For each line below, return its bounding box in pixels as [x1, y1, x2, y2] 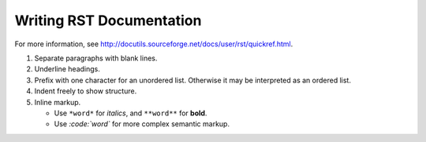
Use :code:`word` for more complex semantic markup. [54, 119, 230, 129]
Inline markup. [34, 97, 81, 107]
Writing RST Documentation [14, 12, 202, 29]
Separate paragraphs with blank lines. [34, 53, 158, 63]
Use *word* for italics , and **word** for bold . [54, 108, 207, 118]
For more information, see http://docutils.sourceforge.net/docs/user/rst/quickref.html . [14, 39, 293, 49]
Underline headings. [34, 64, 100, 74]
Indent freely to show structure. [34, 86, 137, 96]
